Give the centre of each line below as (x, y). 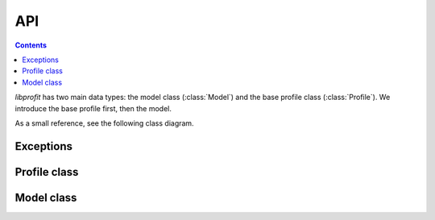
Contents (31, 45)
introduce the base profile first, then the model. (93, 108)
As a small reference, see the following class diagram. (104, 123)
